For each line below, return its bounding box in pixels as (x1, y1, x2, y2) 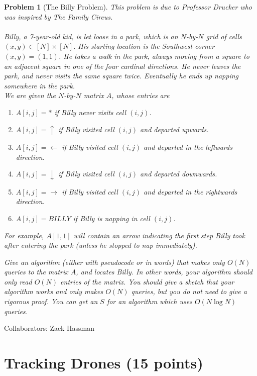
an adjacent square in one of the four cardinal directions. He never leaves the (4, 60, 241, 71)
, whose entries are (111, 90, 170, 101)
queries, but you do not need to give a (131, 286, 247, 297)
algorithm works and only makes (4, 286, 103, 297)
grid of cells (206, 31, 242, 41)
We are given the (4, 90, 56, 101)
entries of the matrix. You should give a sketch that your (60, 276, 234, 287)
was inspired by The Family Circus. (4, 11, 113, 22)
